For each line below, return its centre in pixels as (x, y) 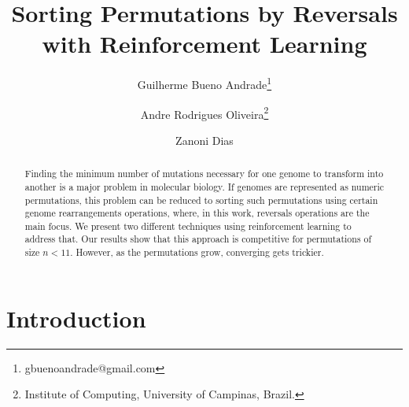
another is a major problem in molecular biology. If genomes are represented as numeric (204, 186)
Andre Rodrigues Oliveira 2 (204, 113)
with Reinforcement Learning (204, 44)
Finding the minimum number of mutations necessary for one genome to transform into (204, 174)
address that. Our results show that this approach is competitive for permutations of (198, 239)
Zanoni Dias (204, 140)
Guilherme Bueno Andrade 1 (204, 83)
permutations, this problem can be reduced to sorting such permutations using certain (201, 200)
